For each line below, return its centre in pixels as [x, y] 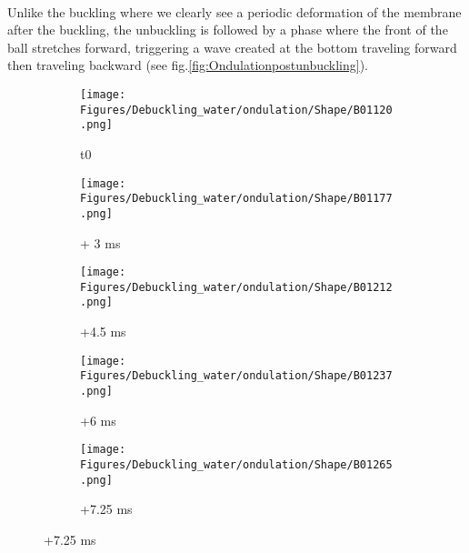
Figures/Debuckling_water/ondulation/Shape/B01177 [236, 199]
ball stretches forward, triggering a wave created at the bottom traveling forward [232, 47]
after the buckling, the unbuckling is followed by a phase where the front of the [228, 30]
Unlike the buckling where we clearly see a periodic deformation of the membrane [234, 11]
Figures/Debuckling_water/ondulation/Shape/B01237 [236, 376]
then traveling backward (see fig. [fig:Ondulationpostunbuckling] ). [188, 65]
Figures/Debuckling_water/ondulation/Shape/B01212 [236, 287]
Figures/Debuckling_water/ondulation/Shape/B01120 [236, 110]
